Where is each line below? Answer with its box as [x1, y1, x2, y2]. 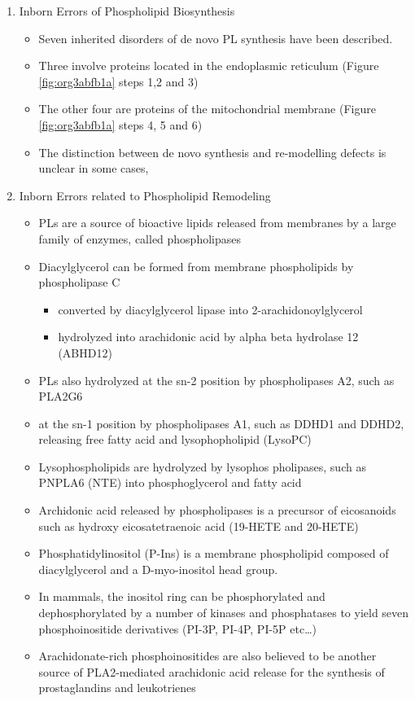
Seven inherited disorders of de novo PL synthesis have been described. [38, 29, 393, 46]
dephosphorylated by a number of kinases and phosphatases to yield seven [38, 604, 409, 621]
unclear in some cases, [38, 160, 149, 177]
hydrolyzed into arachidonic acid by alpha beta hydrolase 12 [58, 328, 359, 345]
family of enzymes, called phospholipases [38, 230, 242, 247]
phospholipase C [38, 274, 120, 291]
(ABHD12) [58, 344, 112, 361]
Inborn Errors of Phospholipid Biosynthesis [19, 2, 235, 19]
